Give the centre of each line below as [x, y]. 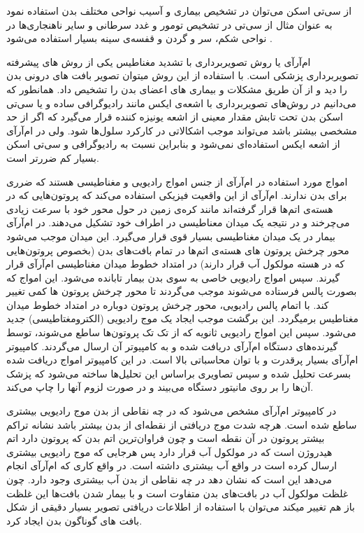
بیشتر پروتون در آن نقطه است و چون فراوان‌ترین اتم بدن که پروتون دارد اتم [166, 438]
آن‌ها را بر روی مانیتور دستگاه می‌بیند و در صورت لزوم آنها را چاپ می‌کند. [160, 387]
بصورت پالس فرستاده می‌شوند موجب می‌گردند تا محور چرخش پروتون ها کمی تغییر [182, 291]
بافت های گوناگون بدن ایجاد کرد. [74, 520]
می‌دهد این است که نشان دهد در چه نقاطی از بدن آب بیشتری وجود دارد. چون [169, 479]
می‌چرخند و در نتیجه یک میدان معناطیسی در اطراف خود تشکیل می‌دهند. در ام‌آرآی [178, 222]
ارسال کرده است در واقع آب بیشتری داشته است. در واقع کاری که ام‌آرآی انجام [172, 465]
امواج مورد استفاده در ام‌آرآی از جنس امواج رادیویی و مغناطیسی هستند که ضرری [177, 181]
